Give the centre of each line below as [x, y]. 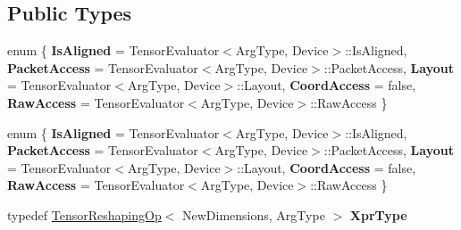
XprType [378, 214]
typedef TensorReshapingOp [84, 214]
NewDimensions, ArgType [254, 214]
